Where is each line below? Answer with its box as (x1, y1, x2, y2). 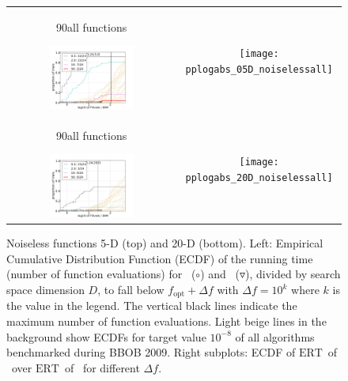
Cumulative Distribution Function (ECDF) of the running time (6, 250, 313, 266)
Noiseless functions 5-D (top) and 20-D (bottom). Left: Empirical (6, 235, 323, 251)
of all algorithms (235, 328, 315, 345)
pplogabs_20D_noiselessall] (185, 172, 333, 183)
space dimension (6, 281, 85, 298)
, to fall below (97, 281, 165, 298)
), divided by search (244, 266, 341, 282)
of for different (64, 359, 140, 375)
